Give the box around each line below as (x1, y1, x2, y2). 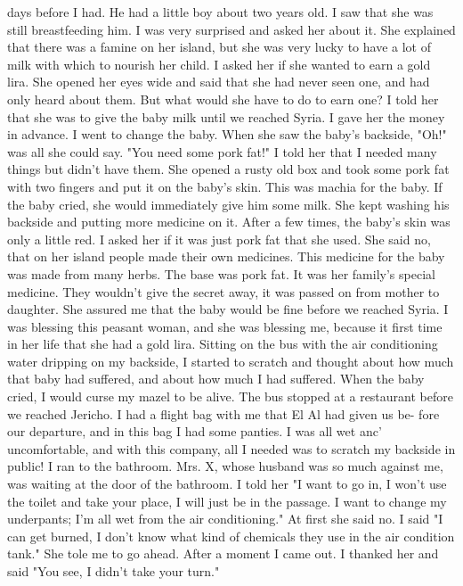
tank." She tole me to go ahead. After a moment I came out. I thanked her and (7, 544, 439, 563)
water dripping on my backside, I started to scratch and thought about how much (7, 351, 454, 370)
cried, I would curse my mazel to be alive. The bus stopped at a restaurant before (7, 387, 453, 406)
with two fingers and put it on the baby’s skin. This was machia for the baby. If (7, 177, 443, 195)
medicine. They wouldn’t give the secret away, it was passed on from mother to (7, 282, 440, 301)
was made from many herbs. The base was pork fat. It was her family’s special (7, 264, 435, 283)
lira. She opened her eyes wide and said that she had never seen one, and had (7, 72, 430, 91)
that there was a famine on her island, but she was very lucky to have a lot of (7, 37, 431, 56)
